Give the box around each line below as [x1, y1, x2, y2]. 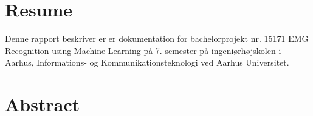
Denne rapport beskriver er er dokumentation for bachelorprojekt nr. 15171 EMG [5, 32, 309, 45]
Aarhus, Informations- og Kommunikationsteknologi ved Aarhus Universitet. [5, 56, 289, 69]
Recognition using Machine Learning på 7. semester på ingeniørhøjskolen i [5, 44, 281, 56]
